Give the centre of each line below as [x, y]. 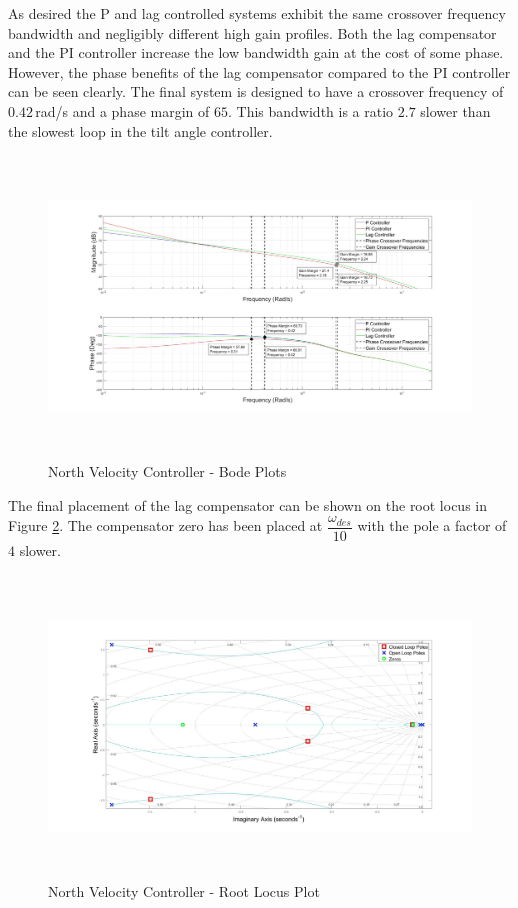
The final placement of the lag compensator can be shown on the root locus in [248, 504]
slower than [455, 110]
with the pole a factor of [432, 525]
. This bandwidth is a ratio [310, 110]
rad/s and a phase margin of [122, 110]
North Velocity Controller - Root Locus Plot [184, 890]
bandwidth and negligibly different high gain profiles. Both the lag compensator [252, 32]
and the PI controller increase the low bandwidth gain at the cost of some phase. [256, 52]
